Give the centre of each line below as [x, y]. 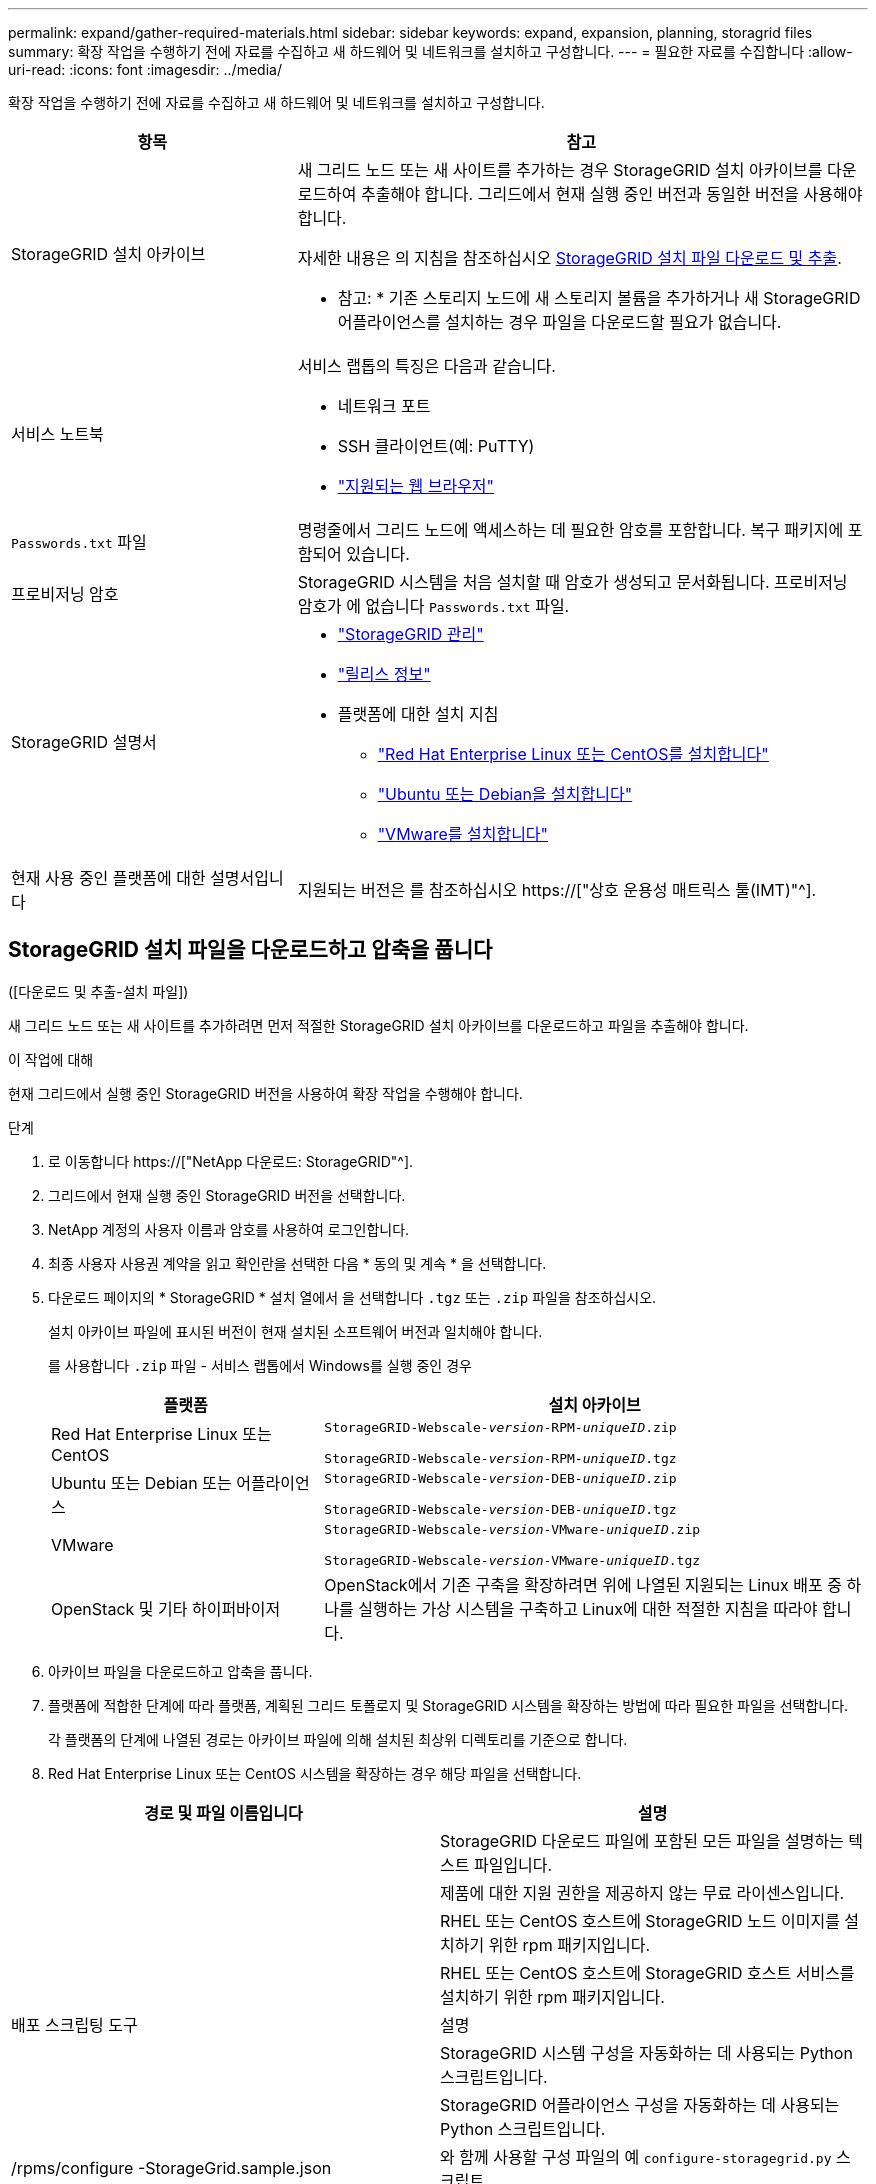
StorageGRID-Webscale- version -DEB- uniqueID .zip [500, 1478]
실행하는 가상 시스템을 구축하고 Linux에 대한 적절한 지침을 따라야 [588, 1608]
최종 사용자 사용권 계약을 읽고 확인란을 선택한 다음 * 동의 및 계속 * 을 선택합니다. [297, 1263]
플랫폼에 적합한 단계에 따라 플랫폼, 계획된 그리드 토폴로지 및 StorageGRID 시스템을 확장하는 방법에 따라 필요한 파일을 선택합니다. [448, 1705]
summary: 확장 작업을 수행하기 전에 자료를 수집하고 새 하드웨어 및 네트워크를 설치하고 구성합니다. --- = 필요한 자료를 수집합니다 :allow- [430, 51]
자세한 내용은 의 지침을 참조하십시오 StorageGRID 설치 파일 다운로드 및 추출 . [569, 258]
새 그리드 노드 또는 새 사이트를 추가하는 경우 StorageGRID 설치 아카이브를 [560, 170]
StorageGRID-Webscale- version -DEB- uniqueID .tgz [500, 1509]
